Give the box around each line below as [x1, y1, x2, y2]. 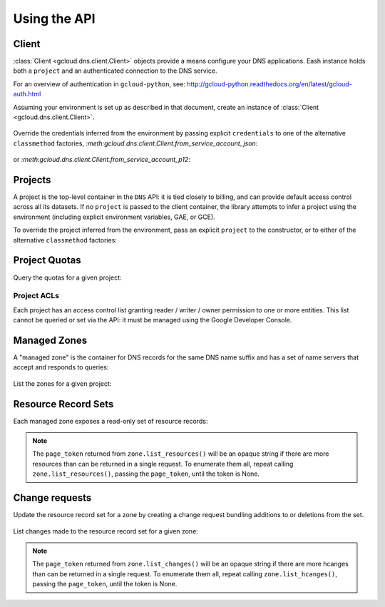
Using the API [13, 11, 96, 26]
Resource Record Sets [13, 398, 114, 410]
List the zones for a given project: [13, 379, 112, 388]
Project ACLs [13, 291, 60, 301]
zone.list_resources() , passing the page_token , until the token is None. [32, 469, 260, 478]
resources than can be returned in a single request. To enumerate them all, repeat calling [32, 459, 294, 468]
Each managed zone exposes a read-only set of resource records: [13, 417, 208, 425]
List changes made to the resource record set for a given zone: [13, 526, 199, 535]
